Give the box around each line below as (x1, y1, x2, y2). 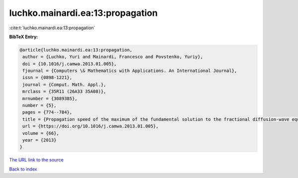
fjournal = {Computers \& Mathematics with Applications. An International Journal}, (22, 68, 237, 74)
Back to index (9, 166, 37, 172)
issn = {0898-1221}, (22, 75, 73, 80)
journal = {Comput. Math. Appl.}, (22, 82, 106, 87)
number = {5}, (22, 103, 57, 109)
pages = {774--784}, (22, 110, 73, 115)
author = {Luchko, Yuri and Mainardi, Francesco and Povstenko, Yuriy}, (22, 54, 203, 59)
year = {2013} (22, 137, 57, 143)
